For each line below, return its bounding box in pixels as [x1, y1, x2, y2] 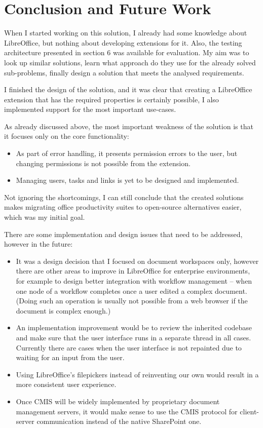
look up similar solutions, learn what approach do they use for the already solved [4, 57, 256, 67]
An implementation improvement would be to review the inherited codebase [16, 322, 252, 333]
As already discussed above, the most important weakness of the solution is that [4, 121, 253, 131]
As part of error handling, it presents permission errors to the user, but [16, 148, 238, 159]
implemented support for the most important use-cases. [4, 104, 176, 114]
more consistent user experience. [16, 379, 117, 390]
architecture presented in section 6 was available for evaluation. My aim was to [4, 47, 249, 58]
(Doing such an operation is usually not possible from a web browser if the [16, 295, 248, 306]
